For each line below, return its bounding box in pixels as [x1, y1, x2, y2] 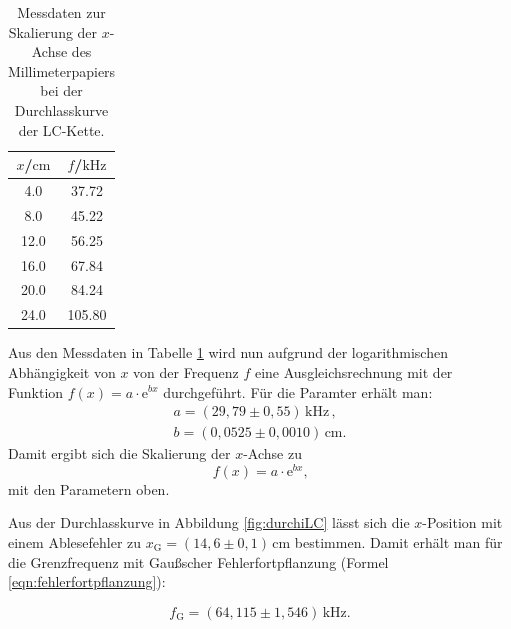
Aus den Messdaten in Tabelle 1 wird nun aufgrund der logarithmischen [8, 342, 448, 363]
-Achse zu [243, 443, 302, 464]
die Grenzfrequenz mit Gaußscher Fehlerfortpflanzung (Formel [8, 551, 389, 572]
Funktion [8, 381, 64, 402]
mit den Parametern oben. [8, 478, 170, 499]
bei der [40, 80, 83, 101]
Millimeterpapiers [8, 60, 116, 81]
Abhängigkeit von [8, 361, 116, 382]
